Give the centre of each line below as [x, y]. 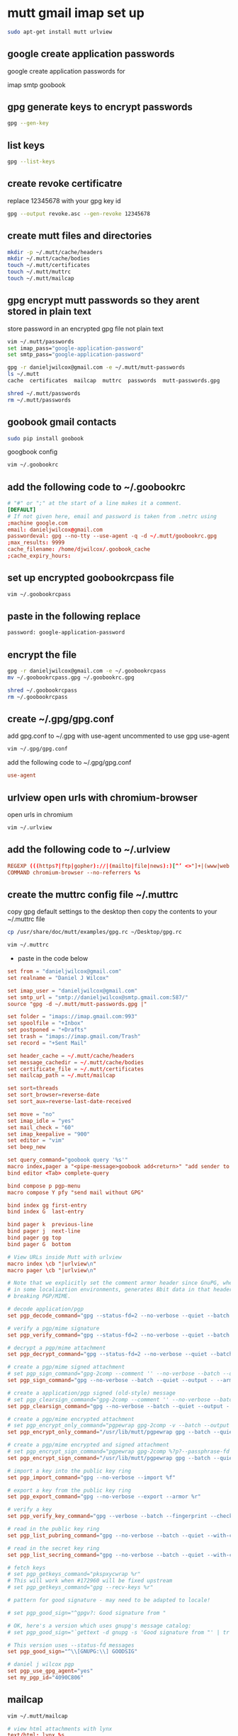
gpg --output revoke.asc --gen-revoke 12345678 [79, 214]
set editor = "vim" [36, 1141]
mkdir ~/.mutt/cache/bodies [49, 259]
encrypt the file [42, 655]
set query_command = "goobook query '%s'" [68, 1160]
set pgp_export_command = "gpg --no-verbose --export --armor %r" [104, 1497]
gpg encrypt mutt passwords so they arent [103, 301]
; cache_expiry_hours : [39, 556]
